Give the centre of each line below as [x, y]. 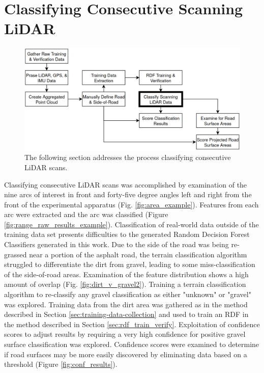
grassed [16, 254]
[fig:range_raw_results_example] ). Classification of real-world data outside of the [131, 224]
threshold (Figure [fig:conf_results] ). [61, 364]
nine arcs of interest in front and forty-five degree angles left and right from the [128, 194]
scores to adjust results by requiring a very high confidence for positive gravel [125, 334]
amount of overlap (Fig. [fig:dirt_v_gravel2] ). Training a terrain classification [125, 284]
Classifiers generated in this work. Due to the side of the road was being [116, 244]
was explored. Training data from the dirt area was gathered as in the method [126, 304]
